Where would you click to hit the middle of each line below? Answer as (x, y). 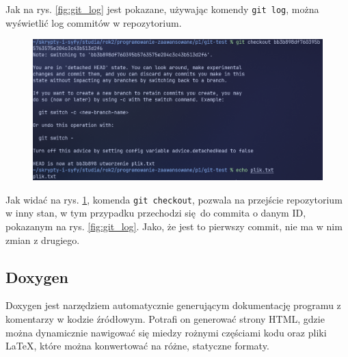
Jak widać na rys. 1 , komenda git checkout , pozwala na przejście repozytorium (174, 199)
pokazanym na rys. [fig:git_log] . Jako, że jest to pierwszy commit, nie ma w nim (174, 226)
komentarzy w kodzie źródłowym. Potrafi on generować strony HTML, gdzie (165, 318)
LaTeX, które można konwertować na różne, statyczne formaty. (137, 346)
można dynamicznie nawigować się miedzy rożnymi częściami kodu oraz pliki (166, 332)
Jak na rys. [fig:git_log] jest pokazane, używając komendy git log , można (162, 9)
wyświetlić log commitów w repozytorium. (94, 22)
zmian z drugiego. (43, 239)
